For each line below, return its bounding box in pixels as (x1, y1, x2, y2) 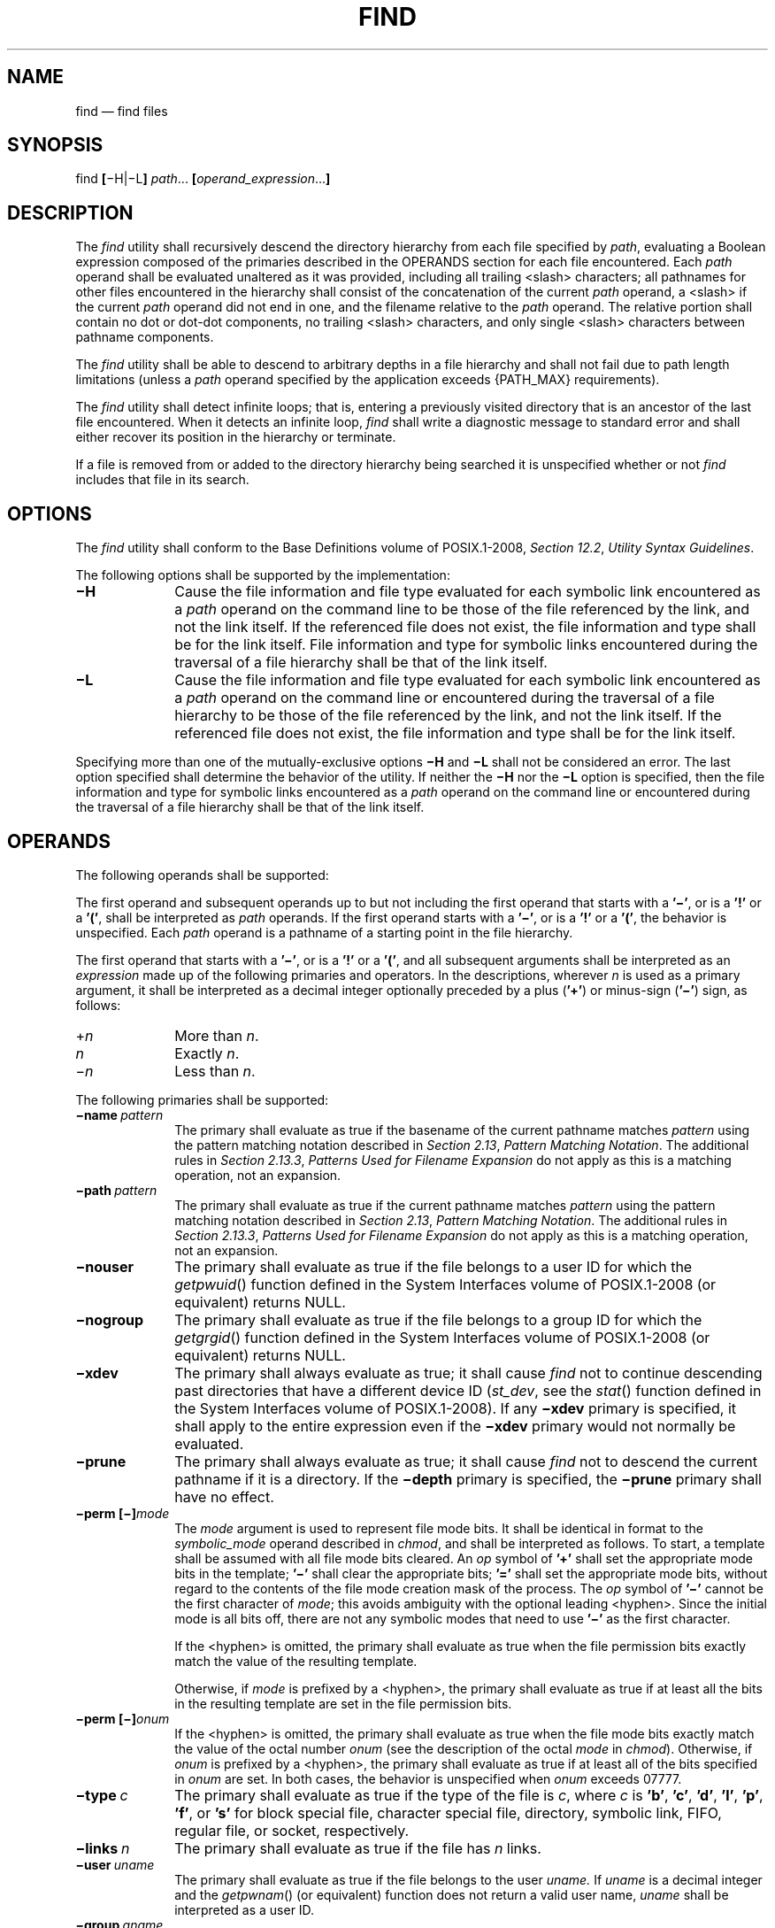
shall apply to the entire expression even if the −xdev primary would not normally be (174, 1416, 736, 1435)
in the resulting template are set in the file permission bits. (174, 1695, 512, 1711)
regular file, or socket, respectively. (174, 1821, 410, 1839)
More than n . (174, 1026, 259, 1045)
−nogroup (75, 1310, 144, 1329)
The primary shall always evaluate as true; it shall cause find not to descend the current (174, 1452, 757, 1470)
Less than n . (174, 1061, 256, 1080)
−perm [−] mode (75, 1505, 170, 1521)
